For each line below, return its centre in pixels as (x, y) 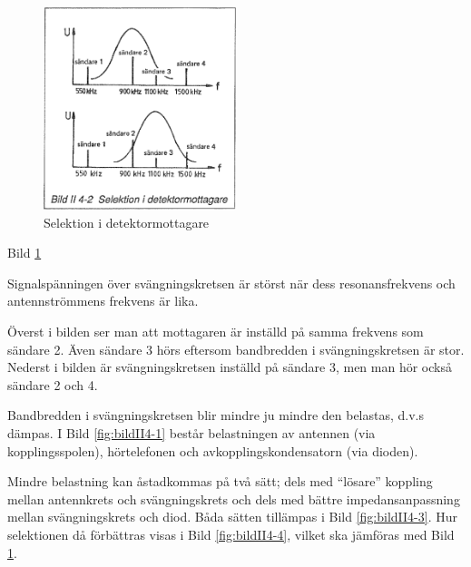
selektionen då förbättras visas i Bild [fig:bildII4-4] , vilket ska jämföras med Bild (231, 535)
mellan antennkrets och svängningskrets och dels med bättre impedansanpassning (234, 499)
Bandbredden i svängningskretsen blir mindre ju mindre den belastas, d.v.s (216, 415)
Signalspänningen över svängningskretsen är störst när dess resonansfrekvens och (231, 283)
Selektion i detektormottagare (127, 222)
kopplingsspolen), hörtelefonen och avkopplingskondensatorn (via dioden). (213, 450)
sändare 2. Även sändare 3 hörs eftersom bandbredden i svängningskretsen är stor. (236, 349)
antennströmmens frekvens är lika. (103, 301)
